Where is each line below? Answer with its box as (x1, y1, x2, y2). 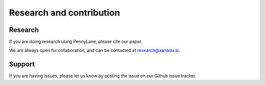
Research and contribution (9, 7, 120, 18)
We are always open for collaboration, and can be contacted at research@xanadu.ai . (9, 48, 180, 53)
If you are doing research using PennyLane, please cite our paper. (9, 39, 142, 45)
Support (9, 60, 35, 68)
